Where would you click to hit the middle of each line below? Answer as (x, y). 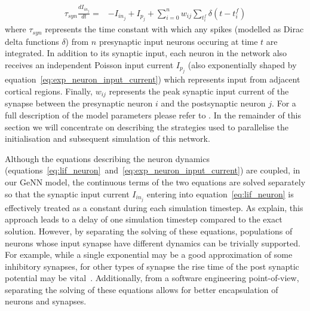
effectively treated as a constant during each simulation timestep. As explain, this (154, 207)
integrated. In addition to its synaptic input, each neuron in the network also (146, 53)
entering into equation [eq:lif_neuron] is (220, 193)
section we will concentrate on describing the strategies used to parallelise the (147, 126)
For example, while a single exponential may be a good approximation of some (149, 254)
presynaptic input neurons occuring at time (178, 41)
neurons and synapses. (46, 301)
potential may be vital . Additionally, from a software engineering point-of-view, (152, 278)
